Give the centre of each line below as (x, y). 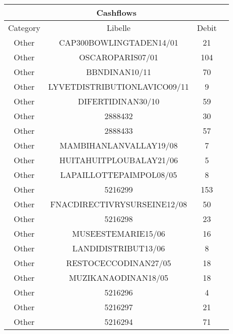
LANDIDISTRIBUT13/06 (119, 248)
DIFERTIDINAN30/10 (119, 101)
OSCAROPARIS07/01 (119, 57)
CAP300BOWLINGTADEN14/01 (119, 42)
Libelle (119, 28)
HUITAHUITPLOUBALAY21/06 (119, 160)
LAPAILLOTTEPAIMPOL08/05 (119, 175)
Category (24, 28)
